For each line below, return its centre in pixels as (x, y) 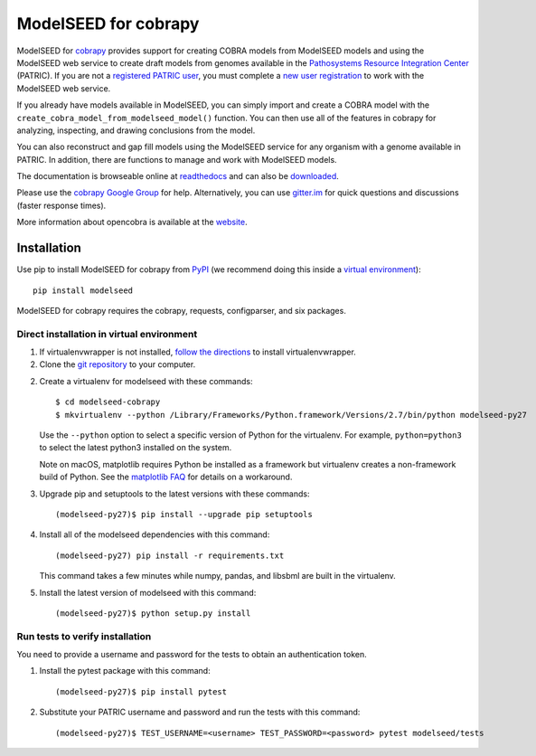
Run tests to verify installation (84, 636)
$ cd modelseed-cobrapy (108, 402)
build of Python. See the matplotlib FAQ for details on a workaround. (166, 477)
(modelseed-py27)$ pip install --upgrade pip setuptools (184, 514)
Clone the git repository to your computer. (118, 364)
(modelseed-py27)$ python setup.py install (153, 613)
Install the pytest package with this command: (125, 671)
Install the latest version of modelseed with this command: (148, 592)
